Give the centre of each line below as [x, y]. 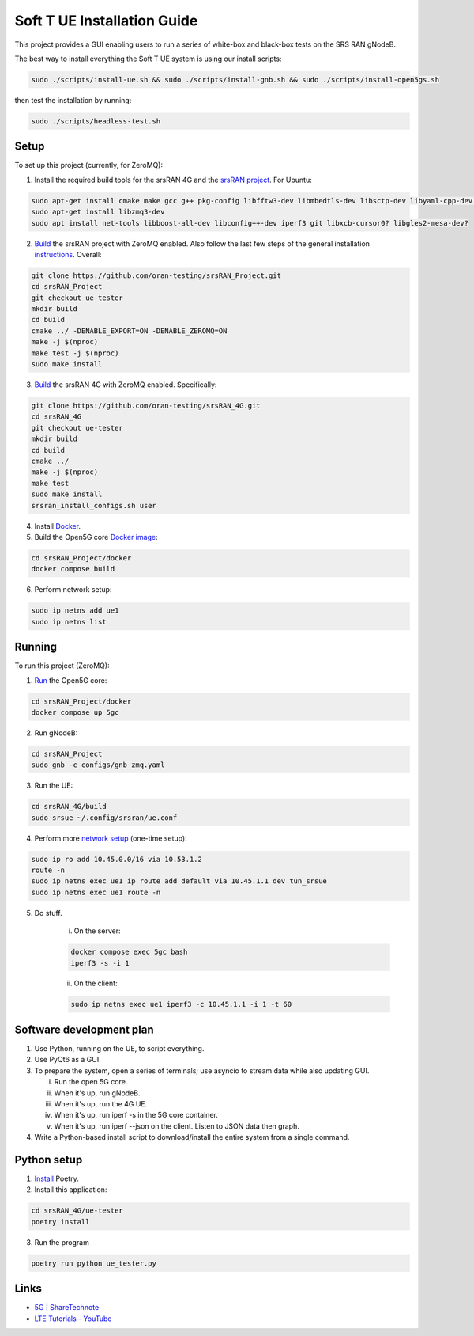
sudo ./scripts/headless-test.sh [96, 121]
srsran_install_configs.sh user [94, 505]
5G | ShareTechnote [67, 1308]
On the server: [97, 931]
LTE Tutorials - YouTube [73, 1319]
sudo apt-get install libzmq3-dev [98, 212]
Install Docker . [58, 526]
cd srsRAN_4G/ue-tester [77, 1211]
